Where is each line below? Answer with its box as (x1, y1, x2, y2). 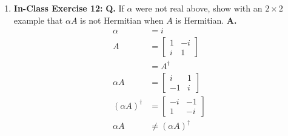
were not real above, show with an (135, 2, 263, 14)
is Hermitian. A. (175, 13, 237, 26)
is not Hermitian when (80, 13, 164, 26)
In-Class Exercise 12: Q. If (13, 2, 124, 14)
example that (13, 13, 63, 26)
